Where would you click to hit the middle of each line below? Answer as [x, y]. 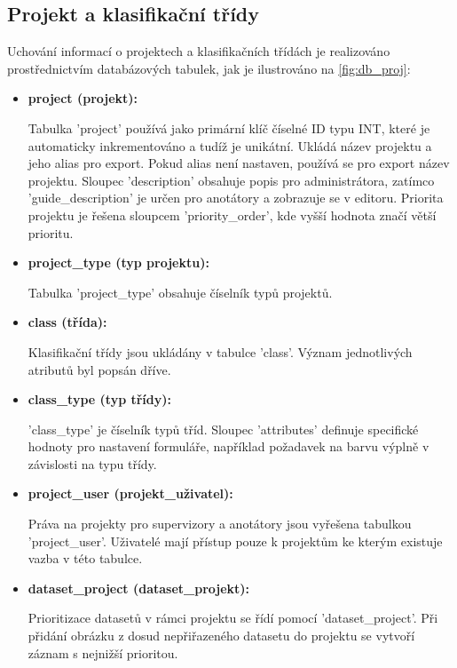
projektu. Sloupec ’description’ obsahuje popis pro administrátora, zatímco [231, 180]
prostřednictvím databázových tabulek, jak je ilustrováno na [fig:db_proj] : [209, 68]
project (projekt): [83, 98]
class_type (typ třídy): [99, 399]
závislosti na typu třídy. [92, 463]
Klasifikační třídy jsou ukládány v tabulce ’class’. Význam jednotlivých [220, 351]
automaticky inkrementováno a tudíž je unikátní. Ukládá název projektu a [230, 145]
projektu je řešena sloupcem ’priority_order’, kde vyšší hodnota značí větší [232, 215]
